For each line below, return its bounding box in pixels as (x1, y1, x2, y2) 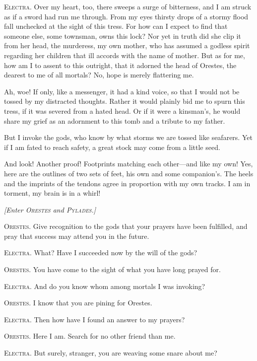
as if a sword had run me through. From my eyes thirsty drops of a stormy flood (4, 11, 249, 21)
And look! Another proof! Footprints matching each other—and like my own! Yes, (4, 158, 253, 169)
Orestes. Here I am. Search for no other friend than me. (4, 331, 176, 341)
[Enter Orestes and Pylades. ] (4, 204, 96, 215)
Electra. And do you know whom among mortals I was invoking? (4, 281, 205, 291)
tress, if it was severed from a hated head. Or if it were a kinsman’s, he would (4, 105, 241, 116)
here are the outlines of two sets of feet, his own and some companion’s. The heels (4, 168, 254, 178)
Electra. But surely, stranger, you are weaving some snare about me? (4, 348, 217, 358)
